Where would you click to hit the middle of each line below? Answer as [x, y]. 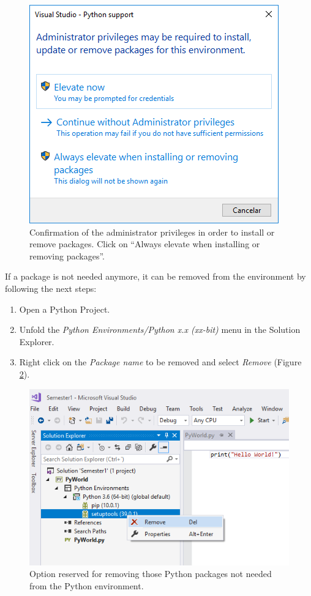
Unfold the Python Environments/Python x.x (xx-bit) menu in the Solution [160, 330]
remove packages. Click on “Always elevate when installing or [145, 244]
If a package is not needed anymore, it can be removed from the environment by [155, 276]
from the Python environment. [87, 585]
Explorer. [37, 341]
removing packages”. [67, 255]
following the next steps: [51, 288]
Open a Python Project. [65, 309]
